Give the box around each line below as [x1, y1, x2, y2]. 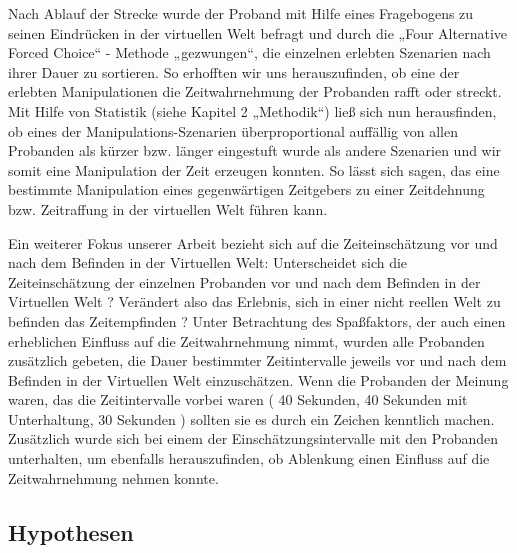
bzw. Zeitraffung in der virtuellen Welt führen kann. [8, 198, 328, 219]
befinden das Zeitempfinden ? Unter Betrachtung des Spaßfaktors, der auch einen [8, 310, 506, 331]
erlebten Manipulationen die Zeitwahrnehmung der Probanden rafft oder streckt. [8, 81, 502, 102]
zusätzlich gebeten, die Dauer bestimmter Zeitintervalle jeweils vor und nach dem [8, 350, 507, 371]
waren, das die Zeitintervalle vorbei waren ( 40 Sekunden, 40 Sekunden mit [8, 389, 468, 410]
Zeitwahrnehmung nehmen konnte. [8, 467, 219, 488]
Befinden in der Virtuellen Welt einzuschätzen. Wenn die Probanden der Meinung [8, 369, 509, 390]
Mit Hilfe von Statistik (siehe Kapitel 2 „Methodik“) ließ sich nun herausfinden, [8, 100, 497, 121]
